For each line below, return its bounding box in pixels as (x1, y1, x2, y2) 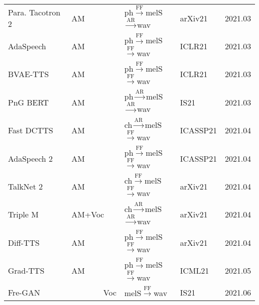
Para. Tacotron (8, 6, 61, 18)
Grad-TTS (8, 265, 45, 277)
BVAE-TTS (8, 68, 49, 80)
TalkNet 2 (8, 180, 43, 192)
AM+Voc (71, 208, 104, 220)
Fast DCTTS (8, 124, 53, 136)
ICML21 (180, 265, 209, 277)
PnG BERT (8, 96, 49, 108)
